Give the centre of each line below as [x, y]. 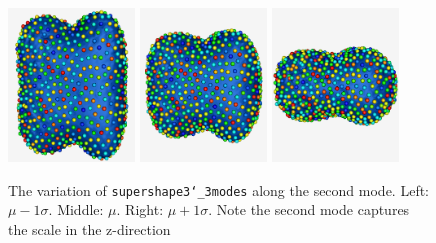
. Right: [140, 209]
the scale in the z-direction [89, 229]
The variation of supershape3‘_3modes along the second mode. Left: [219, 189]
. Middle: [76, 209]
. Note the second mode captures [309, 209]
